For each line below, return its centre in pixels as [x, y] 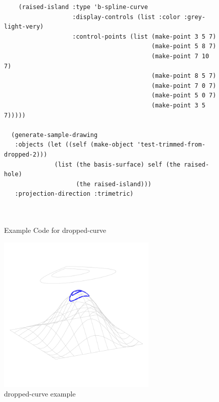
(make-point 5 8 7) [184, 46]
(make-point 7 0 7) [184, 86]
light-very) [24, 27]
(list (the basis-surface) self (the [117, 164]
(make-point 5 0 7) [184, 96]
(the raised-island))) [114, 184]
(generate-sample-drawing [54, 135]
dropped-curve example [40, 394]
